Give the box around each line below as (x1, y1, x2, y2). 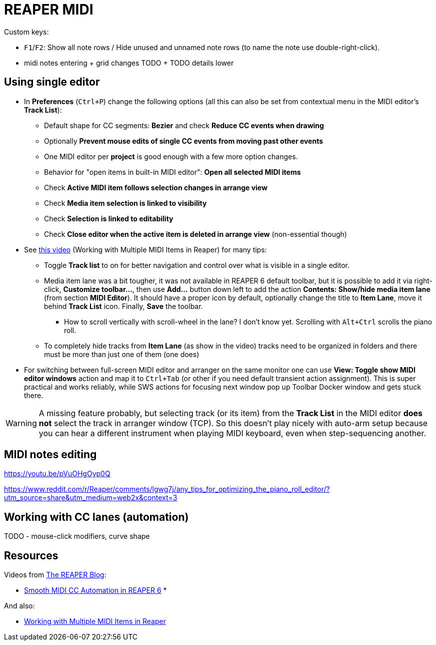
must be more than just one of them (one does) (44, 350, 199, 359)
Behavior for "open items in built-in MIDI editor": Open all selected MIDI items (44, 167, 301, 176)
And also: (4, 601, 35, 610)
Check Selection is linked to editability (44, 214, 173, 223)
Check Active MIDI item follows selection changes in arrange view (44, 183, 267, 192)
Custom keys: (4, 27, 49, 36)
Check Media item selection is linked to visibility (44, 198, 207, 207)
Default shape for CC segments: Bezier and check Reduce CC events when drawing (44, 121, 324, 130)
